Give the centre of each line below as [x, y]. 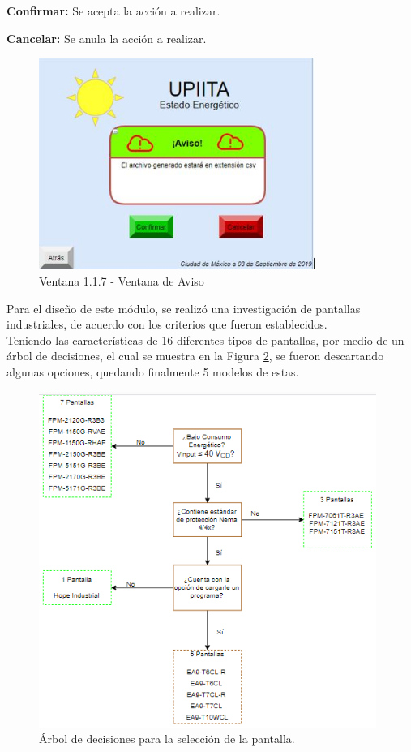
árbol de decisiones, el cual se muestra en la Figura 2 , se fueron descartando [195, 356]
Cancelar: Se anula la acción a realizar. [107, 38]
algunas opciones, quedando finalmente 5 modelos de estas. [153, 372]
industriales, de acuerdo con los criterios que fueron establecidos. [167, 324]
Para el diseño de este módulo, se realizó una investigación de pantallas [184, 308]
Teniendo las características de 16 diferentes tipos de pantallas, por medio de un [205, 339]
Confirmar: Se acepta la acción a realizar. [113, 11]
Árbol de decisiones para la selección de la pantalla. [167, 739]
